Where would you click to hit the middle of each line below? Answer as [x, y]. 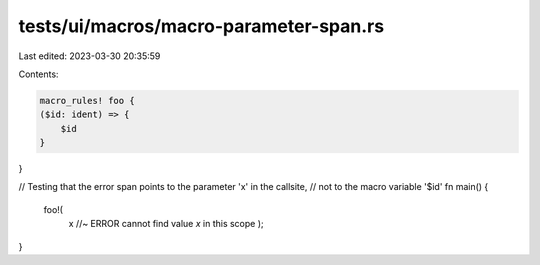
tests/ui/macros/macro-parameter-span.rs [201, 26]
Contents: [38, 74]
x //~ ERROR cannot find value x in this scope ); [166, 224]
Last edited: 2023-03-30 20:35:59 [89, 56]
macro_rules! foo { [87, 100]
